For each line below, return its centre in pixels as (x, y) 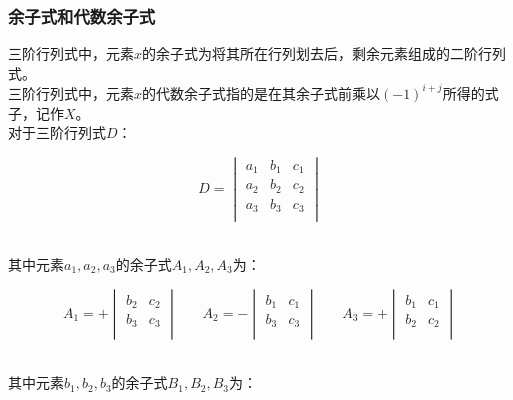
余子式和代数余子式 (82, 15)
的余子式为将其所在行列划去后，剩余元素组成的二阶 (310, 53)
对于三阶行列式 (57, 132)
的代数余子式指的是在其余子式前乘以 (261, 92)
